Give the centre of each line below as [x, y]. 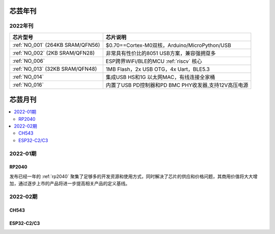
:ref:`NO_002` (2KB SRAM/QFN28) [54, 53]
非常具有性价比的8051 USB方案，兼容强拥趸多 [161, 53]
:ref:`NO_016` [28, 85]
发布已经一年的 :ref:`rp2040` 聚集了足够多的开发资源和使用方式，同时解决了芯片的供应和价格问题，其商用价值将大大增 [133, 176]
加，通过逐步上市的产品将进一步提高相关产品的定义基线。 [70, 184]
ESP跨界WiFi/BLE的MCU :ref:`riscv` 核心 [154, 61]
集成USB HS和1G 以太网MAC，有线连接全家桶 [160, 77]
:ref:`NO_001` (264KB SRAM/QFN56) [56, 45]
